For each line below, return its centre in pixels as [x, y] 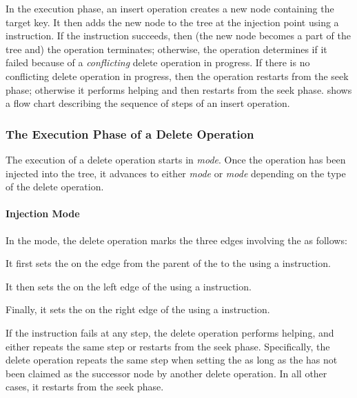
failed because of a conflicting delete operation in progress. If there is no [158, 62]
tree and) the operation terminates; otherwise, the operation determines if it [166, 49]
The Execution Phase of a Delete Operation [130, 133]
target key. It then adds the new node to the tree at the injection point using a [172, 22]
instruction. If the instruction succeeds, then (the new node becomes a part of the [178, 36]
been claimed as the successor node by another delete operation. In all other [166, 373]
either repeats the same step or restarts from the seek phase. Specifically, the [168, 346]
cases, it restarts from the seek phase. [85, 387]
